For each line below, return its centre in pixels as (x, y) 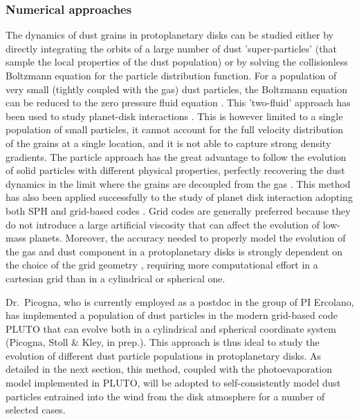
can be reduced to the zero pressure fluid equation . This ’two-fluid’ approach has (178, 103)
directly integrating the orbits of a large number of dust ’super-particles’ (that (171, 48)
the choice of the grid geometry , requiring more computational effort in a (162, 265)
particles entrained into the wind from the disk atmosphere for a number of (165, 396)
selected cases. (36, 410)
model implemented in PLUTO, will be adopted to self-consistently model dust (173, 383)
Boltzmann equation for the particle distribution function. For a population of (171, 75)
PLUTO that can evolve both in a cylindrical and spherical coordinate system (171, 328)
